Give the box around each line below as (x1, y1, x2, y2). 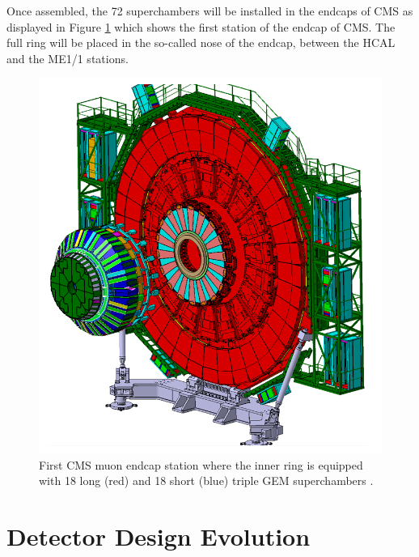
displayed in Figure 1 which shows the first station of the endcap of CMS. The (6, 18, 396, 35)
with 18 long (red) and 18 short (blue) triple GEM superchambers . (39, 472, 374, 489)
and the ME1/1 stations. (6, 49, 129, 66)
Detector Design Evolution (6, 520, 311, 553)
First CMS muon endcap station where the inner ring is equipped (39, 456, 363, 473)
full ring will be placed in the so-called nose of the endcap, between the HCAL (6, 34, 396, 51)
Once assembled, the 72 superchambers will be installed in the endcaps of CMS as (6, 2, 413, 19)
